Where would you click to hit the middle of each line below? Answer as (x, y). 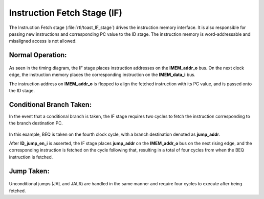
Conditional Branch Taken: (50, 105)
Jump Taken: (29, 171)
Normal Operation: (38, 55)
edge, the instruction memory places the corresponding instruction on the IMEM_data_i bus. (102, 75)
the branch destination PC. (36, 123)
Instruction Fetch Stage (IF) (66, 13)
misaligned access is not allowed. (43, 41)
